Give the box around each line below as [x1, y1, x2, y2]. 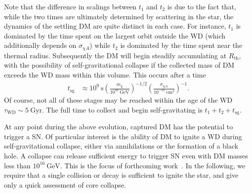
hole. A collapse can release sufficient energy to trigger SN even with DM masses [4, 150, 248, 160]
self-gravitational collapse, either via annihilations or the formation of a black [4, 141, 239, 151]
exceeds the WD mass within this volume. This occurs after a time [4, 70, 206, 80]
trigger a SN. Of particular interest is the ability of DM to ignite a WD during [4, 131, 242, 141]
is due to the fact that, [167, 1, 236, 11]
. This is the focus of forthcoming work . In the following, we [60, 160, 246, 170]
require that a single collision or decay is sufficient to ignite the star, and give [4, 170, 239, 180]
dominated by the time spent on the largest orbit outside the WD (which [4, 30, 226, 40]
